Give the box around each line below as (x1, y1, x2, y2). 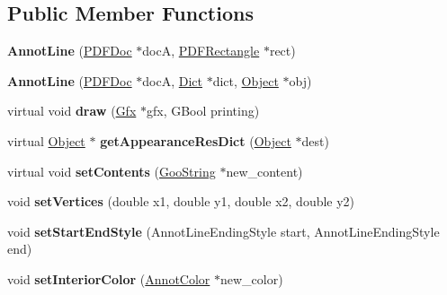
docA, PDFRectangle (142, 41, 260, 60)
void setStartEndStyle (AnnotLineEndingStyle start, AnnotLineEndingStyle (7, 221, 440, 240)
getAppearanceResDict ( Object (100, 131, 291, 150)
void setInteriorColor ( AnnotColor (7, 269, 210, 288)
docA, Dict (142, 71, 203, 90)
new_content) (226, 161, 303, 180)
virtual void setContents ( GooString (7, 161, 216, 180)
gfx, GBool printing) (146, 101, 260, 120)
